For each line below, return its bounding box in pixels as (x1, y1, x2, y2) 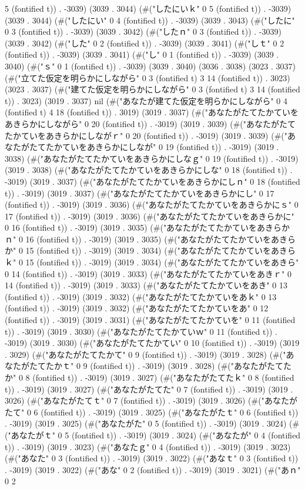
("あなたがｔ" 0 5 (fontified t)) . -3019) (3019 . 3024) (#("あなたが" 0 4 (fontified (5, 428, 301, 441)
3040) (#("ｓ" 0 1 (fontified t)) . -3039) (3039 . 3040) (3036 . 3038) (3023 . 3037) (5, 59, 296, 72)
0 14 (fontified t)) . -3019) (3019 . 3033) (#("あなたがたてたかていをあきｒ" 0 (5, 267, 292, 280)
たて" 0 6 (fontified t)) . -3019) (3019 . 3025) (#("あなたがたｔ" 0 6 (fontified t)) (5, 405, 299, 418)
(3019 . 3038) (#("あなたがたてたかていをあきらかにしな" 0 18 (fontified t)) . (5, 164, 293, 176)
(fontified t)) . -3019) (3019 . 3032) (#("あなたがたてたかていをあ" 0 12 (5, 302, 269, 314)
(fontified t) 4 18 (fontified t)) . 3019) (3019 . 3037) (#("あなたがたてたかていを (5, 106, 299, 118)
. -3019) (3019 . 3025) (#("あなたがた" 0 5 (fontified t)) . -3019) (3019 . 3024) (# (5, 417, 300, 430)
